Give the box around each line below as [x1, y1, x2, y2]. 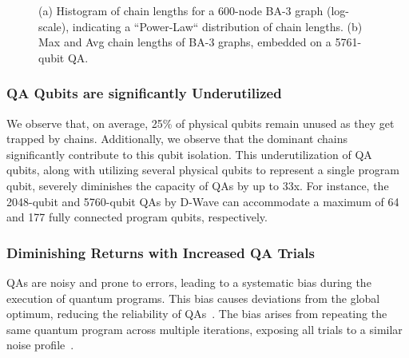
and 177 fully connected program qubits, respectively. [6, 209, 268, 225]
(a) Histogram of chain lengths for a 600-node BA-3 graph [38, 2, 324, 18]
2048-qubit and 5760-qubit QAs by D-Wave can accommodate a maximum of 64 [6, 193, 399, 209]
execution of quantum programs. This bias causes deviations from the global [6, 289, 380, 306]
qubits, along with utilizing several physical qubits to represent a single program [6, 161, 399, 178]
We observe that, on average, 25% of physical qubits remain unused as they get [6, 114, 395, 131]
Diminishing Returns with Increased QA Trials [6, 242, 315, 262]
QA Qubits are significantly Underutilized [6, 83, 282, 103]
